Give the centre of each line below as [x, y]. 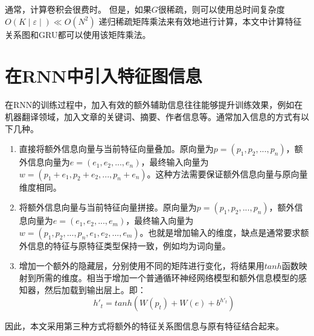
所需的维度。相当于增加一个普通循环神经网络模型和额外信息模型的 [167, 278]
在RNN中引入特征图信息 [104, 76]
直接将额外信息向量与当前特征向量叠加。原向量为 [116, 149]
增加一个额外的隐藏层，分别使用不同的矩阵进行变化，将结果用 [142, 266]
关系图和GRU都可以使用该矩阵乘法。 [78, 34]
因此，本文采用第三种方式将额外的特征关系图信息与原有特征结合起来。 [144, 326]
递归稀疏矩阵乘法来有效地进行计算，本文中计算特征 [200, 21]
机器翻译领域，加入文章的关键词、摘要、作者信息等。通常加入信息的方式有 [153, 116]
